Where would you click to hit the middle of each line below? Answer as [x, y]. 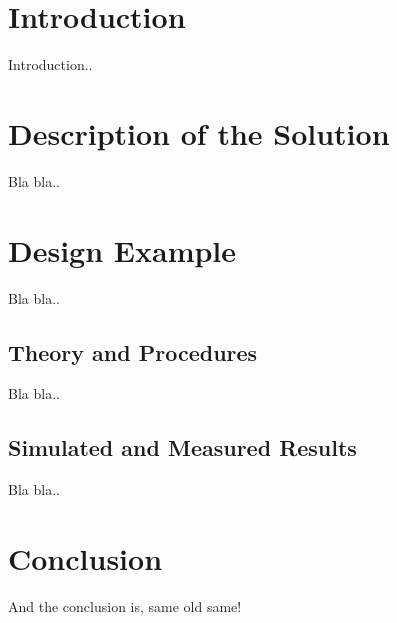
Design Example [122, 249]
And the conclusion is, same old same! [125, 605]
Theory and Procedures [133, 351]
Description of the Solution [199, 132]
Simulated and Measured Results [182, 447]
